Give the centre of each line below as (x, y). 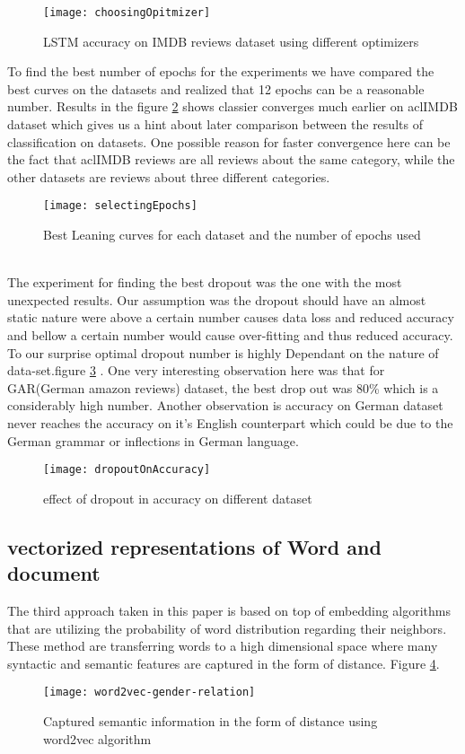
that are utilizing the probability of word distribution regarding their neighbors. (227, 628)
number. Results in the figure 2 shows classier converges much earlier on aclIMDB (232, 106)
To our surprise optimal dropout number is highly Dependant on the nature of (223, 352)
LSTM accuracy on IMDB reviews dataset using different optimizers (231, 41)
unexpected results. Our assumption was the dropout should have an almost (217, 299)
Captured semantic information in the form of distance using (211, 721)
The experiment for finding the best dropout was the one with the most (205, 282)
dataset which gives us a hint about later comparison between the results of (215, 124)
